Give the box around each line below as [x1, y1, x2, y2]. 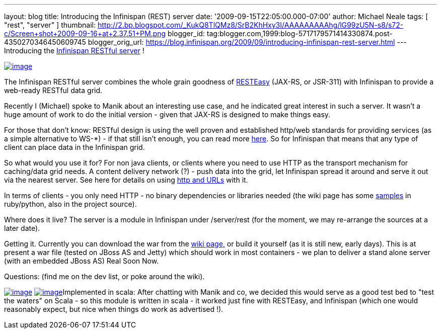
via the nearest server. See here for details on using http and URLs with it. [4, 176, 248, 184]
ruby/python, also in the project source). [4, 200, 137, 208]
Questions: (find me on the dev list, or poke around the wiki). [4, 272, 205, 281]
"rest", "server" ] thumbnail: [4, 21, 96, 29]
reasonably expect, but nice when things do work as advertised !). [4, 305, 224, 313]
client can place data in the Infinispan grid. [4, 143, 145, 151]
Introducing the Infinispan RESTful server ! [4, 46, 144, 55]
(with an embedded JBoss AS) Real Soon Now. [4, 257, 159, 265]
